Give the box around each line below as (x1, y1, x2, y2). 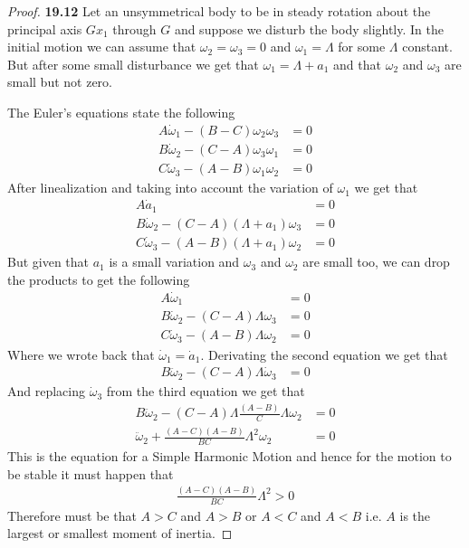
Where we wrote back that (7, 345, 155, 364)
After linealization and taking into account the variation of (7, 178, 333, 197)
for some (338, 37, 386, 56)
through (112, 19, 157, 38)
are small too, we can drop (302, 252, 450, 271)
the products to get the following (7, 269, 190, 288)
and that (333, 54, 381, 73)
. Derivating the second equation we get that (200, 345, 448, 364)
